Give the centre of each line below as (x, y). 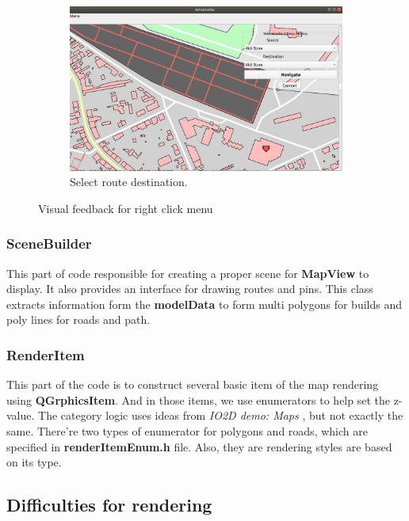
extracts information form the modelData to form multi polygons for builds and (204, 304)
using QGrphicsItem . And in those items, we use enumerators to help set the (198, 399)
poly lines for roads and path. (78, 319)
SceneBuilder (49, 243)
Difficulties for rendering (109, 505)
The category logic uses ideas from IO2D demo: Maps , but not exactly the (221, 415)
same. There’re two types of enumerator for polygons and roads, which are (187, 430)
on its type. (34, 462)
